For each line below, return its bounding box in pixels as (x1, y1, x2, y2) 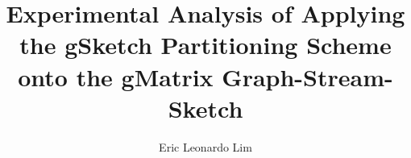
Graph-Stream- (222, 60, 393, 93)
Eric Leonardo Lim (159, 138, 252, 155)
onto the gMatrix (18, 60, 214, 93)
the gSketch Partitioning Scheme (19, 28, 392, 61)
